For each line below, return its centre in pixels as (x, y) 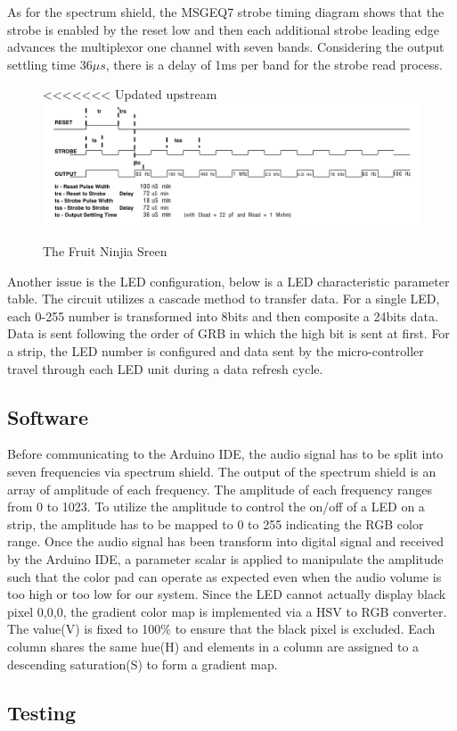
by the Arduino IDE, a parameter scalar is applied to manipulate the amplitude (225, 558)
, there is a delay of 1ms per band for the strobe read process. (274, 64)
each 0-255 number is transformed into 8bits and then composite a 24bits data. (223, 316)
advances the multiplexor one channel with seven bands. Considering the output (226, 47)
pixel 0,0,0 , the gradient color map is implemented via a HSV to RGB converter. (227, 611)
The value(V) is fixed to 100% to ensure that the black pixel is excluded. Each (221, 629)
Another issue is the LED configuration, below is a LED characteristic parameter (228, 281)
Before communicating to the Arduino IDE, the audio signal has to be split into (225, 454)
